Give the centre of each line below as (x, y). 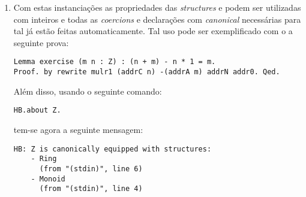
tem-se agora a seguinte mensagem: (78, 129)
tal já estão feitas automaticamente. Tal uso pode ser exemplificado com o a (153, 31)
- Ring (44, 159)
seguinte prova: (41, 42)
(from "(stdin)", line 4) (91, 189)
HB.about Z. (37, 110)
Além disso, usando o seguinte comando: (88, 91)
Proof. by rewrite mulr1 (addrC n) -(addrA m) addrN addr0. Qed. (147, 72)
